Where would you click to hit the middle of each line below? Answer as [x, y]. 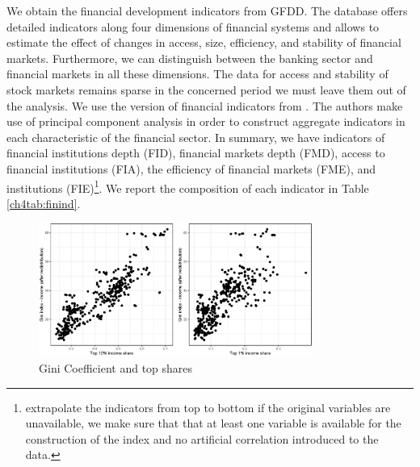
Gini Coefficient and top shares [116, 367]
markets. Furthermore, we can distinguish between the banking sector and [190, 58]
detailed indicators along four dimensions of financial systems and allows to [193, 26]
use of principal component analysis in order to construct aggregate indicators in [206, 121]
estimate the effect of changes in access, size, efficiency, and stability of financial [204, 42]
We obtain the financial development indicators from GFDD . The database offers [207, 10]
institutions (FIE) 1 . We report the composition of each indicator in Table [188, 186]
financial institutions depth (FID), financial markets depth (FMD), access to [196, 153]
